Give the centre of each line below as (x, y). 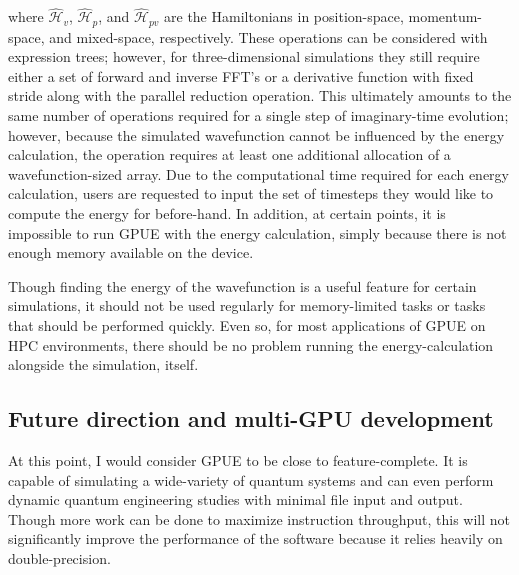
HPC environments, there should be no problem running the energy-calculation (251, 344)
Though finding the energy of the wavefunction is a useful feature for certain (242, 285)
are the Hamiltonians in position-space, (284, 16)
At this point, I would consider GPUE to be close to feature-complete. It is (238, 459)
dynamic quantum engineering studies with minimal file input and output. (235, 499)
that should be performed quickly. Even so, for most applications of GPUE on (247, 324)
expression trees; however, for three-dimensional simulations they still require (244, 56)
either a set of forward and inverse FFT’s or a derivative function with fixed (241, 75)
